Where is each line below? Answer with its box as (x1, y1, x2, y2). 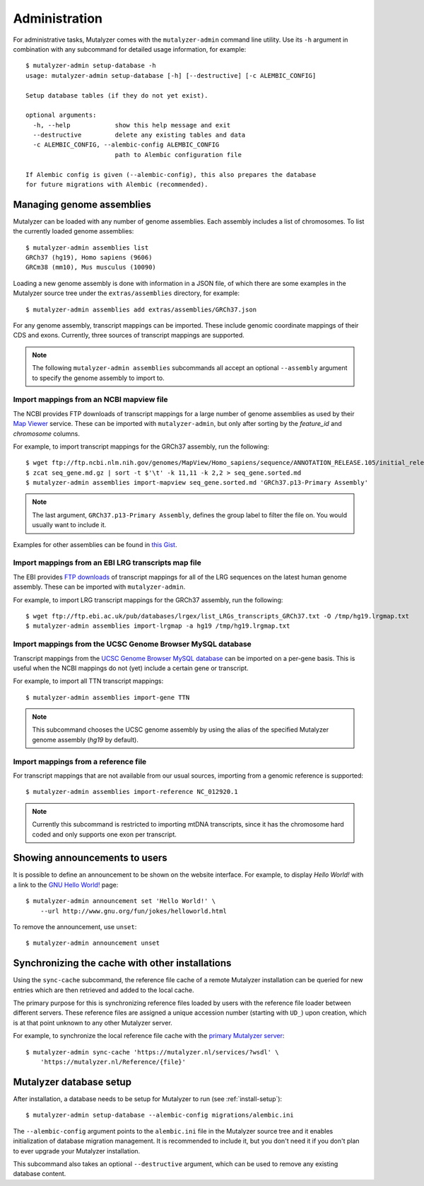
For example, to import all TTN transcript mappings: (13, 677, 164, 686)
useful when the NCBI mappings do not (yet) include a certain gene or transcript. (13, 664, 249, 672)
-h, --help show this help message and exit (33, 121, 231, 129)
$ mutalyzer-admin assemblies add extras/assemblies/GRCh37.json (25, 305, 257, 313)
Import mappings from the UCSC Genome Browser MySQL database (13, 639, 252, 649)
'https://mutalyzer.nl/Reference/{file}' (40, 1058, 187, 1066)
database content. (13, 1170, 66, 1178)
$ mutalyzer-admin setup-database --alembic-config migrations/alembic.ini (25, 1111, 294, 1119)
